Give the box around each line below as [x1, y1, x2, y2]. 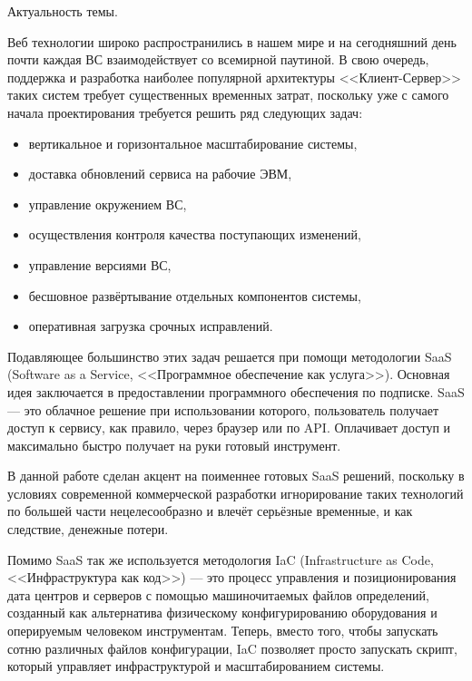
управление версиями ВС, [28, 255, 172, 274]
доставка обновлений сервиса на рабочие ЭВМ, [28, 164, 292, 183]
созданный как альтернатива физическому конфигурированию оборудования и [7, 603, 438, 622]
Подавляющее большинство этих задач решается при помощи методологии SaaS [7, 346, 452, 365]
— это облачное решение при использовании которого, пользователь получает [7, 400, 439, 419]
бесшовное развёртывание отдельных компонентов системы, [28, 286, 361, 305]
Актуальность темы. [7, 2, 118, 20]
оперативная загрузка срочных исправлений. [28, 316, 273, 336]
